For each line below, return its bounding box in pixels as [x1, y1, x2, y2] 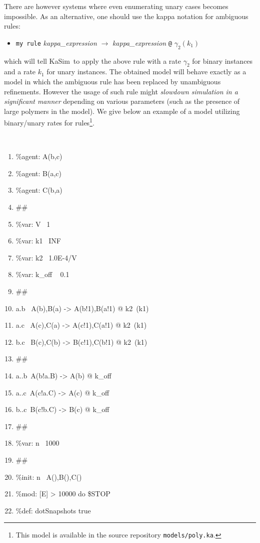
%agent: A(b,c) [15, 151, 62, 162]
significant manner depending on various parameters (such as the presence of [4, 96, 240, 106]
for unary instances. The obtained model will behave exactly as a [46, 66, 246, 77]
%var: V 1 [15, 218, 50, 229]
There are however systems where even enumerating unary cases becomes [4, 1, 228, 11]
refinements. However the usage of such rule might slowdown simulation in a [4, 86, 238, 96]
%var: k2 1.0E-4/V [15, 252, 77, 262]
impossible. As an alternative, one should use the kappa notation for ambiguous [4, 11, 248, 21]
